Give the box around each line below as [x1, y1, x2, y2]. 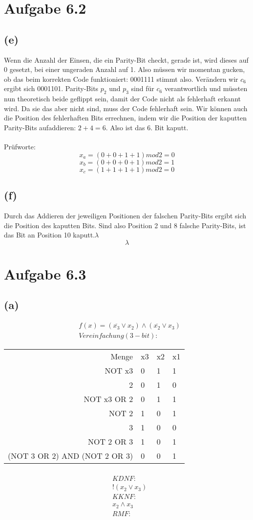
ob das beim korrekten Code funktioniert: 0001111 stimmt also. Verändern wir [4, 73, 238, 84]
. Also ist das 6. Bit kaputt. [105, 122, 189, 132]
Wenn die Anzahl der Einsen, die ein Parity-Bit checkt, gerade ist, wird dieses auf [4, 54, 249, 65]
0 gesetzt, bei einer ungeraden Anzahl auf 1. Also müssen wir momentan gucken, [4, 64, 245, 74]
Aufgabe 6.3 [4, 263, 86, 284]
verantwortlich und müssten [164, 83, 248, 94]
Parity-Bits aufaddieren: [4, 122, 76, 132]
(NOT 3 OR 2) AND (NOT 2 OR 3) [8, 450, 133, 462]
